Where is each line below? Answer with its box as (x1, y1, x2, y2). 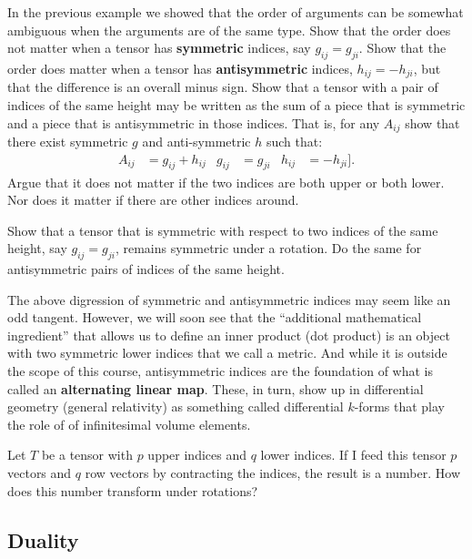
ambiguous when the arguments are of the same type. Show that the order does (7, 20, 451, 39)
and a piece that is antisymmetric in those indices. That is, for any (7, 113, 380, 132)
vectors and (7, 463, 72, 483)
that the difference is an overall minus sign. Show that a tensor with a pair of (7, 77, 438, 97)
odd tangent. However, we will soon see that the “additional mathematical (7, 308, 422, 327)
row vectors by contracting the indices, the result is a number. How (85, 463, 460, 483)
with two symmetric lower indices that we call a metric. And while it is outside (7, 343, 447, 362)
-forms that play (354, 397, 445, 416)
